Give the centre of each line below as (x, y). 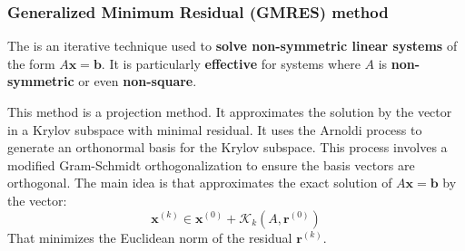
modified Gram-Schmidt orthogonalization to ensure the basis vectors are (211, 164)
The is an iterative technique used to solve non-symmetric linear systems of (232, 46)
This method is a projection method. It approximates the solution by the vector (230, 111)
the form (31, 63)
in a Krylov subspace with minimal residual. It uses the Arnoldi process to (215, 129)
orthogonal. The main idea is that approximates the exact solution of (200, 183)
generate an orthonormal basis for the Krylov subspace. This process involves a (228, 147)
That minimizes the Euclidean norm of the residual (150, 237)
